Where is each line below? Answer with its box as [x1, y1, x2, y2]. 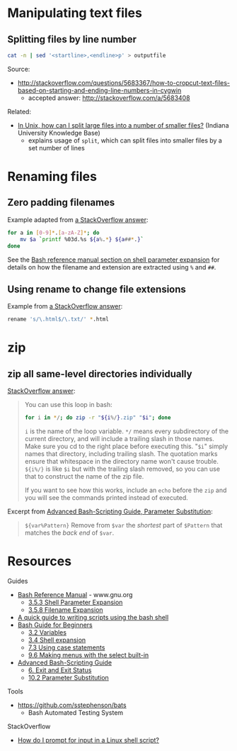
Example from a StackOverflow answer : [7, 302, 123, 311]
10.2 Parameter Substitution [28, 674, 110, 682]
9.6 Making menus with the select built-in [28, 651, 149, 659]
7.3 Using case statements [28, 643, 105, 652]
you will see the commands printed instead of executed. [24, 494, 189, 502]
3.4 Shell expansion [28, 636, 86, 644]
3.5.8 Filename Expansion [28, 606, 104, 614]
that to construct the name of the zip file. [24, 472, 144, 481]
